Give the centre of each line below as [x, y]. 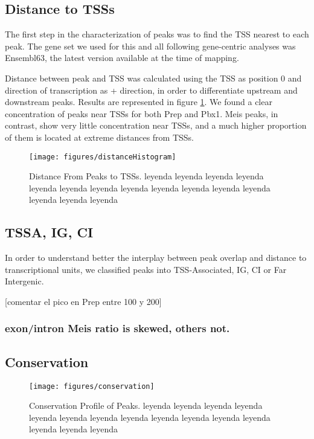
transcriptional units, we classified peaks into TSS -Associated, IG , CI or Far [146, 269]
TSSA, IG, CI [49, 232]
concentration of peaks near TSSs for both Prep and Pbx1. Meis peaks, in [142, 113]
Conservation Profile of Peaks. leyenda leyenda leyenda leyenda [146, 405]
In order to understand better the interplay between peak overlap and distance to [156, 258]
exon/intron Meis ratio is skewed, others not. [117, 328]
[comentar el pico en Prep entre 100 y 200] [83, 301]
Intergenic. [24, 281]
